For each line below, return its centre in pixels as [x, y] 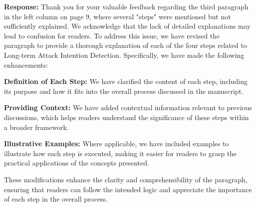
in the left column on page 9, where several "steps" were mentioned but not [117, 16]
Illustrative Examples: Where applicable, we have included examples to [116, 144]
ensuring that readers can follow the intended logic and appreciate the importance [128, 189]
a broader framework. [37, 127]
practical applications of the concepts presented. [77, 163]
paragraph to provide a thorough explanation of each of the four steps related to [126, 45]
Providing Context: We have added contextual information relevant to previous [128, 107]
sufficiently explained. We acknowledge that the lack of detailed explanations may [128, 26]
